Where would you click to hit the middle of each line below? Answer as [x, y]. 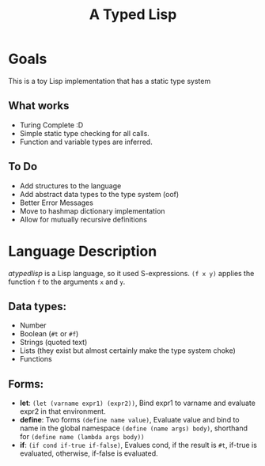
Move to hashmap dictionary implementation [92, 210]
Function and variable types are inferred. [86, 142]
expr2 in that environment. [62, 411]
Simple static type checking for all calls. [85, 133]
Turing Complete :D [51, 125]
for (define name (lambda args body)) [82, 437]
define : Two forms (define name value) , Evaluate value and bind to [129, 420]
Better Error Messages [56, 203]
